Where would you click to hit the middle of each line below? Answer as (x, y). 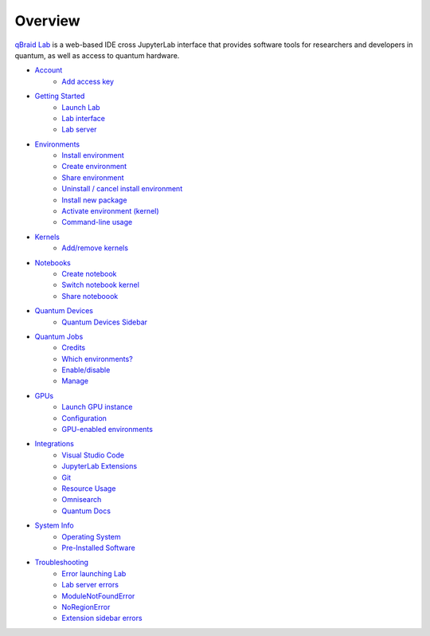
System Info (55, 525)
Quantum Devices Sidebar (104, 322)
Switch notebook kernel (100, 285)
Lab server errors (90, 585)
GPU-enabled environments (107, 430)
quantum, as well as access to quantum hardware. (97, 55)
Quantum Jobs (59, 336)
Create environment (94, 167)
